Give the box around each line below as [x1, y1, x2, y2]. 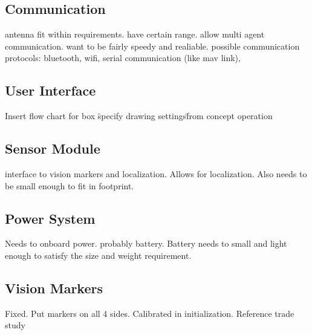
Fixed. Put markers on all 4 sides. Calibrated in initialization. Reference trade [5, 307, 294, 319]
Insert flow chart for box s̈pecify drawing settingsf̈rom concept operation [5, 109, 273, 122]
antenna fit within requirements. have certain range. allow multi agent [5, 28, 265, 41]
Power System [5, 209, 96, 227]
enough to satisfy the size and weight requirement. [5, 249, 192, 261]
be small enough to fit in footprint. [5, 179, 134, 192]
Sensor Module [5, 139, 100, 158]
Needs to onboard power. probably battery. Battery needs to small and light [5, 237, 287, 250]
